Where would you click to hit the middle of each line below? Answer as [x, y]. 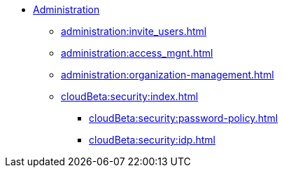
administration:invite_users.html [134, 31]
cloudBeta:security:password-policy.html [184, 118]
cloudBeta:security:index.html [130, 96]
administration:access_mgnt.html [137, 53]
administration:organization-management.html [168, 75]
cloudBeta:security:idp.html [152, 140]
